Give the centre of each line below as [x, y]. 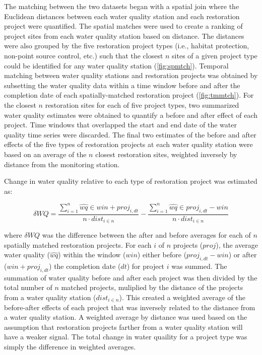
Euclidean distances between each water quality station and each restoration [122, 16]
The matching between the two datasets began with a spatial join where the [122, 6]
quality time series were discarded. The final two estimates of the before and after [130, 134]
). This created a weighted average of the [182, 297]
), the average [237, 244]
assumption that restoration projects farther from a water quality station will [123, 327]
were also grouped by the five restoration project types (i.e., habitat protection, [127, 46]
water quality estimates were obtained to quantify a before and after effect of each [131, 115]
